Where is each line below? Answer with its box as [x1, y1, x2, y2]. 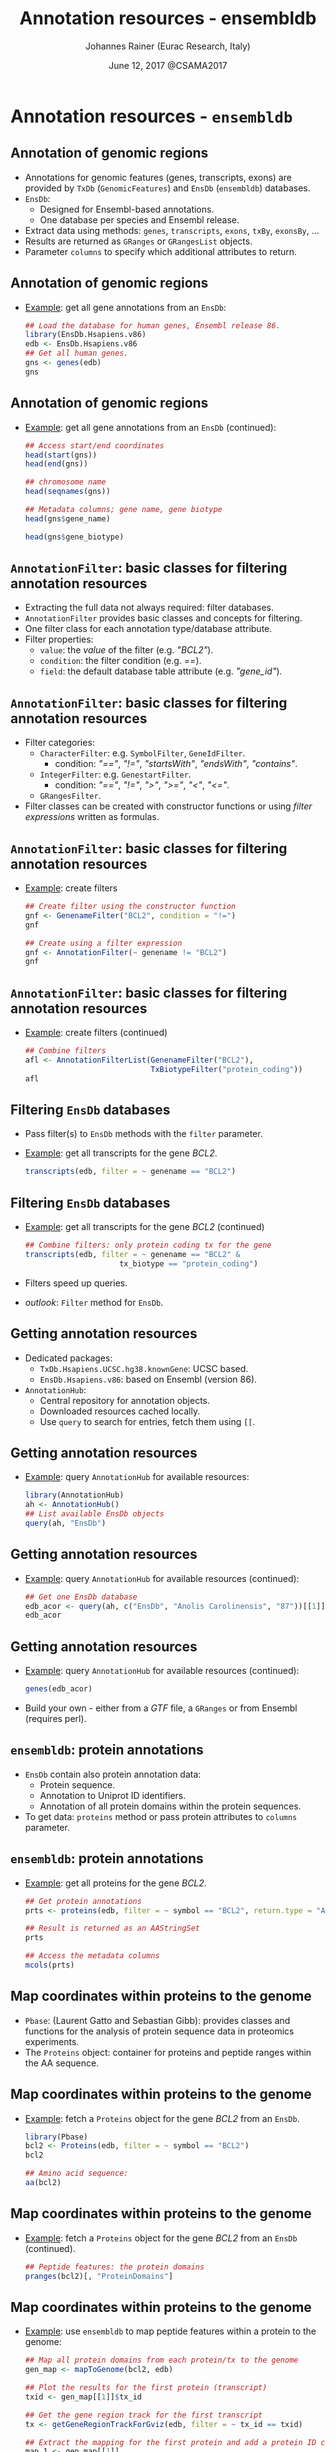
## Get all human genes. [24, 348, 129, 359]
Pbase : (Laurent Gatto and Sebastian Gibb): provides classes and [24, 2014, 291, 2026]
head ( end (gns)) [24, 459, 89, 469]
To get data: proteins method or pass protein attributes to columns [24, 1810, 298, 1822]
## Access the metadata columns [24, 1951, 160, 1961]
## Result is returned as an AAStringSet [24, 1923, 200, 1934]
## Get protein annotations [24, 1896, 142, 1906]
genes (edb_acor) [24, 1684, 93, 1694]
